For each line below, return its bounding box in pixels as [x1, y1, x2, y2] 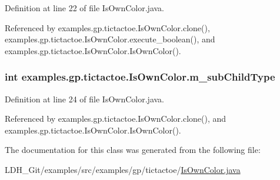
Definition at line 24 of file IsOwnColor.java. [5, 92, 164, 105]
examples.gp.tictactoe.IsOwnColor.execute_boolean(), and [5, 33, 215, 45]
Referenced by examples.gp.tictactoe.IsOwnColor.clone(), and [5, 112, 226, 125]
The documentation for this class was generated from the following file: [5, 144, 261, 156]
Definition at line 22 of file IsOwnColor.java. [5, 2, 164, 14]
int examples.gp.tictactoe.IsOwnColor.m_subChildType [5, 69, 275, 84]
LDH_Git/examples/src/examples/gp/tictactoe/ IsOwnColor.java [5, 163, 241, 175]
